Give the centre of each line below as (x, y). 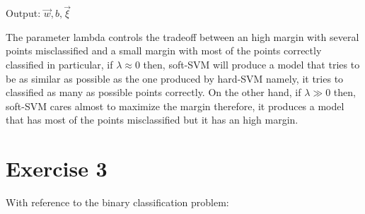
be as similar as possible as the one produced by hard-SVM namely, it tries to (175, 78)
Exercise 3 (57, 168)
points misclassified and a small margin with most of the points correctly (164, 50)
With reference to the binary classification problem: (117, 202)
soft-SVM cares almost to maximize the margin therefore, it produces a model (175, 106)
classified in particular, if (59, 64)
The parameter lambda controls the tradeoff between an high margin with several (182, 36)
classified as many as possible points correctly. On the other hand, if (153, 92)
